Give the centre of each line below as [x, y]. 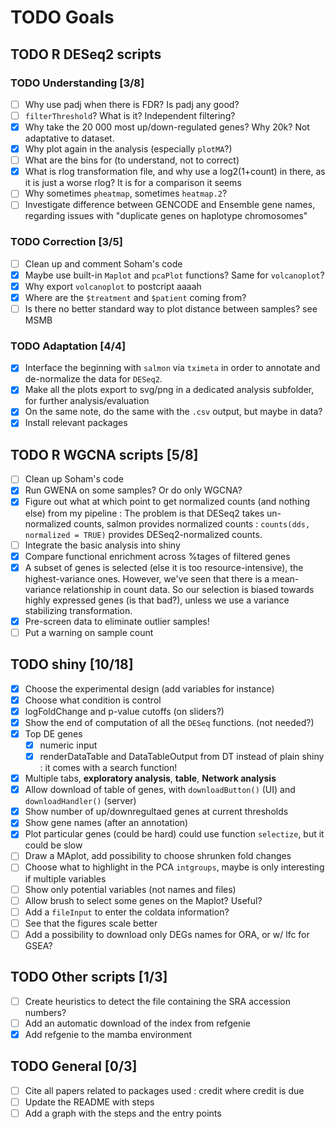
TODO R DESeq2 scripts [86, 54]
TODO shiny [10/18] [72, 664]
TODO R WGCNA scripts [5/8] [104, 454]
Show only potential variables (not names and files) [130, 889]
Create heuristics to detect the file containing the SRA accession [158, 1001]
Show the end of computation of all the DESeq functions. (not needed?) [169, 722]
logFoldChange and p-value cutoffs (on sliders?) [124, 711]
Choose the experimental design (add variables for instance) [149, 688]
